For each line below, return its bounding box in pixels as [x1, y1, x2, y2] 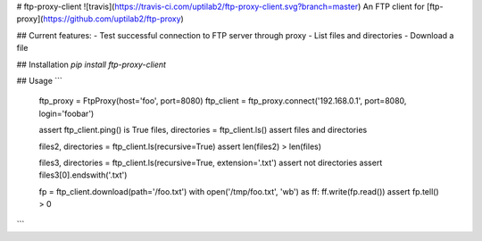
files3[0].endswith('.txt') [38, 170, 128, 180]
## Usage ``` [16, 75, 62, 86]
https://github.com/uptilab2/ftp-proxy [43, 13, 182, 24]
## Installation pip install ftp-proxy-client [16, 59, 167, 70]
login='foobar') [38, 108, 95, 119]
